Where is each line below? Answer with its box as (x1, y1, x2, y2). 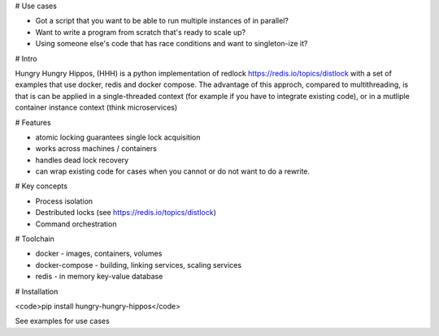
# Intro (15, 54, 37, 63)
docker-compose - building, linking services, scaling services (35, 260, 242, 269)
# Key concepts (15, 181, 68, 191)
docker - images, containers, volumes (35, 248, 163, 259)
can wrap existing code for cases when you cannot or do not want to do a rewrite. (35, 166, 311, 176)
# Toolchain (15, 234, 54, 243)
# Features (15, 118, 52, 127)
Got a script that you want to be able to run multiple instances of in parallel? (35, 16, 289, 26)
